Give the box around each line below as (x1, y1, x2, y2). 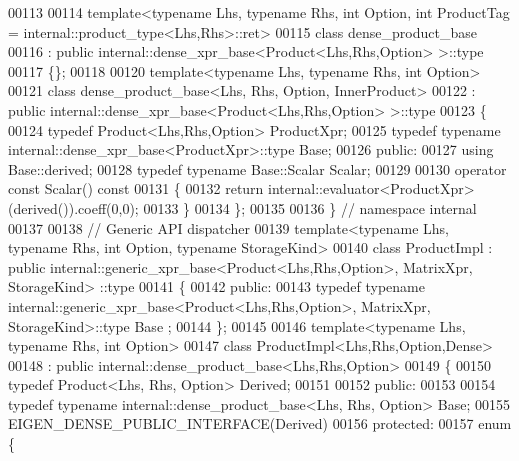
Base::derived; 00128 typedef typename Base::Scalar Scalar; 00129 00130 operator (8, 158, 507, 179)
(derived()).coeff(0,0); (8, 197, 139, 218)
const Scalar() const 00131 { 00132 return (8, 178, 264, 199)
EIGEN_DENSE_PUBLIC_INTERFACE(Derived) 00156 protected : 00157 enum (8, 413, 512, 434)
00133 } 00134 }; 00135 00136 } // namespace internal (143, 197, 477, 218)
